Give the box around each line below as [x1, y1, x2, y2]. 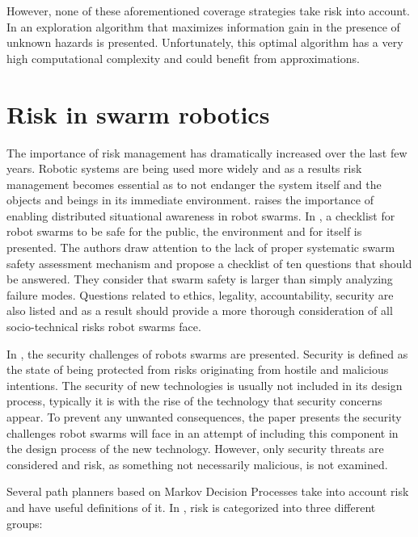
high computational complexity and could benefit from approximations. [6, 49, 360, 66]
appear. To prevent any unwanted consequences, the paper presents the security [6, 409, 402, 425]
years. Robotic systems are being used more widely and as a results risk [6, 160, 362, 177]
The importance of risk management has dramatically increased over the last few [6, 144, 407, 161]
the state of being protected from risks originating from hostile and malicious [6, 361, 389, 378]
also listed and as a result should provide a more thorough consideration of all [6, 302, 393, 319]
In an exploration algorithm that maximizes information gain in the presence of [6, 18, 400, 35]
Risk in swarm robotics [6, 97, 270, 130]
